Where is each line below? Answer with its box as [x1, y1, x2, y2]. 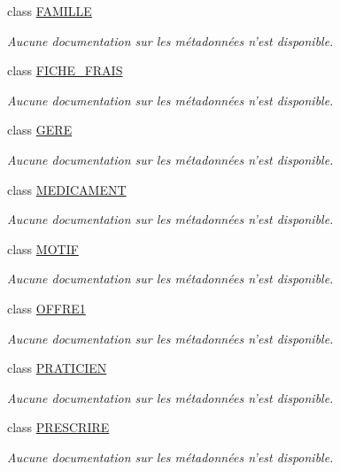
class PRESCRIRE [7, 418, 110, 437]
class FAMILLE [7, 2, 92, 19]
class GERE [7, 120, 73, 139]
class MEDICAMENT [7, 180, 127, 198]
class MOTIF [7, 239, 79, 258]
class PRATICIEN [7, 359, 107, 377]
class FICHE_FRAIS [7, 61, 123, 80]
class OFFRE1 [7, 298, 86, 317]
